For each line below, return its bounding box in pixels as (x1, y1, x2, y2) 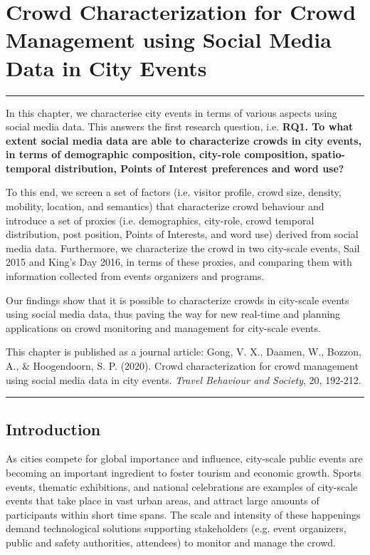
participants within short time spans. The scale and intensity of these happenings (6, 507, 361, 522)
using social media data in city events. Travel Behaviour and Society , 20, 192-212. (6, 372, 361, 387)
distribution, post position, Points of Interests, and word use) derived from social (6, 227, 359, 242)
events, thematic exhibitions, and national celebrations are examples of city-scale (6, 479, 358, 494)
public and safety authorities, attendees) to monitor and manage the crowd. (6, 534, 336, 549)
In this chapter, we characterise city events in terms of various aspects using (6, 105, 337, 120)
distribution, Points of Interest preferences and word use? (54, 160, 344, 175)
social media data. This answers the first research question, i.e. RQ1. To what (6, 119, 354, 134)
